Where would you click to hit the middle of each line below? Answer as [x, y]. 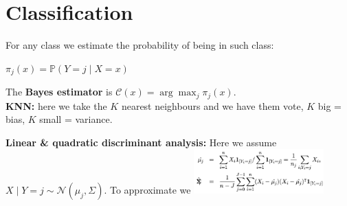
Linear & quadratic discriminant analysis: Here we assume [141, 142]
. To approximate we [147, 189]
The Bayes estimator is [59, 92]
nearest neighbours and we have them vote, [212, 105]
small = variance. [76, 119]
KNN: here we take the [56, 105]
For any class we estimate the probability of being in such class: [140, 45]
